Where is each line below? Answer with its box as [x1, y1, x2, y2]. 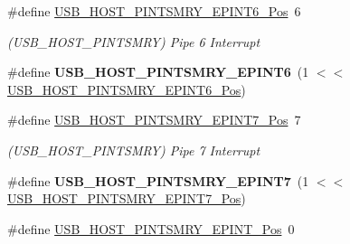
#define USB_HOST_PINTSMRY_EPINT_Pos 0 [7, 219, 295, 238]
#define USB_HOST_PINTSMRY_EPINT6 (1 [7, 62, 309, 81]
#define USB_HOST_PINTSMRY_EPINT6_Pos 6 [7, 2, 301, 20]
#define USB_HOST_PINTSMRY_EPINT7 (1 [7, 171, 309, 190]
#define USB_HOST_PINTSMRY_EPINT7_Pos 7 [7, 110, 301, 129]
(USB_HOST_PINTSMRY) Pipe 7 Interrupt [7, 140, 260, 159]
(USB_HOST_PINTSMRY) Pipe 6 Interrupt [7, 32, 260, 51]
